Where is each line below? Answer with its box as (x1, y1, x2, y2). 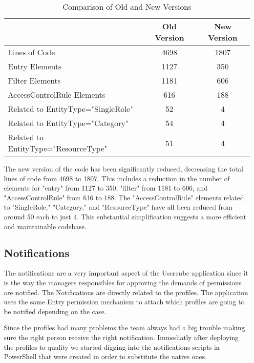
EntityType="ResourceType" (8, 143, 107, 154)
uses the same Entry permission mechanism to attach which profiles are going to (4, 297, 245, 307)
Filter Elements (8, 75, 61, 86)
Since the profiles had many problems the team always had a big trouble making (4, 322, 245, 333)
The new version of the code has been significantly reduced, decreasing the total (4, 164, 244, 173)
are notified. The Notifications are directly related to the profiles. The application (4, 287, 248, 297)
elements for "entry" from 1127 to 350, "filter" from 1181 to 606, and (4, 183, 208, 193)
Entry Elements (8, 61, 62, 72)
